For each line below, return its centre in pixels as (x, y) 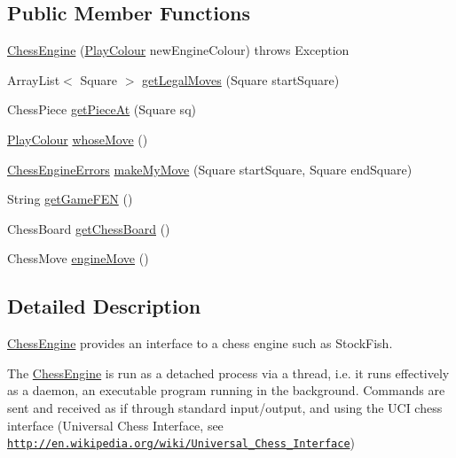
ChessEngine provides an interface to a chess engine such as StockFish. (200, 343)
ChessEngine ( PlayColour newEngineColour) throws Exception (178, 50)
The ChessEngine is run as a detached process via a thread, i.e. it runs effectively (228, 373)
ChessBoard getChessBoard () (89, 228)
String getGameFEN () (70, 199)
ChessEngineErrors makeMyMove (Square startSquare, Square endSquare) (210, 169)
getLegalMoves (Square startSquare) (241, 79)
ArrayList (34, 79)
